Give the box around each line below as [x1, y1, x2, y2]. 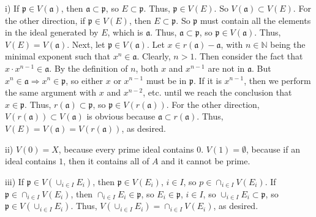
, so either [66, 74, 103, 86]
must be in [146, 74, 187, 86]
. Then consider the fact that [194, 50, 303, 63]
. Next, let [67, 37, 105, 50]
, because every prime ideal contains [58, 142, 194, 155]
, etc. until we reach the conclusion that [143, 86, 292, 99]
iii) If [5, 175, 24, 188]
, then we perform [244, 74, 311, 86]
